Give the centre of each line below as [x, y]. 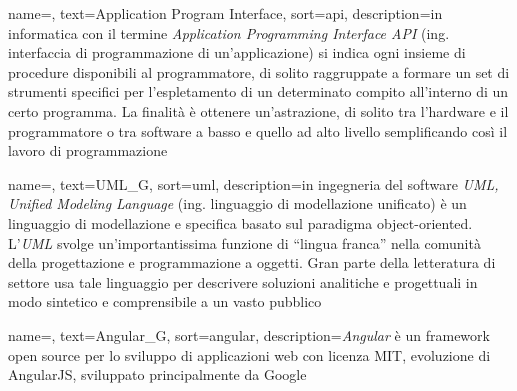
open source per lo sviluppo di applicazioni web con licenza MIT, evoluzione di [249, 354]
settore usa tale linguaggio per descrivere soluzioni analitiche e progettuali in [243, 281]
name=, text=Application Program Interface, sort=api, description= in [225, 13]
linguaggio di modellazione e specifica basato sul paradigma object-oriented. [240, 222]
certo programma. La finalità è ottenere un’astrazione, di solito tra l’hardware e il [258, 110]
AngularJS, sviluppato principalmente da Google [157, 374]
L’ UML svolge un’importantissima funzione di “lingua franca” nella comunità [244, 242]
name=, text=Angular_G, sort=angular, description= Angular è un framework [249, 334]
